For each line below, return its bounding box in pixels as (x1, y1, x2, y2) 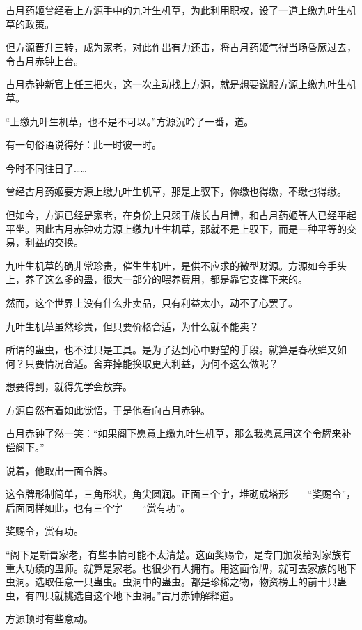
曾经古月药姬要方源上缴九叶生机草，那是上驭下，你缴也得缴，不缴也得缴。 (6, 184, 347, 199)
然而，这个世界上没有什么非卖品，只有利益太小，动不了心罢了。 (6, 295, 298, 309)
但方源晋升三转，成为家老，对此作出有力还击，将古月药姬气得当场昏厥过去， (6, 40, 356, 54)
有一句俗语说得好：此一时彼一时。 (6, 137, 162, 152)
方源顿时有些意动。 (6, 611, 93, 626)
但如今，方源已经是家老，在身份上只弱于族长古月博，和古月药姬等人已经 (6, 207, 337, 222)
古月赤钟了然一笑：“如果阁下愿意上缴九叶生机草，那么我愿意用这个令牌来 (6, 426, 342, 440)
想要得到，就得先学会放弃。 (6, 379, 132, 394)
